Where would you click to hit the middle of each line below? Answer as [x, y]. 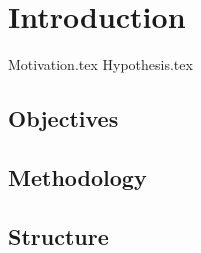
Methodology [77, 176]
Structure [58, 235]
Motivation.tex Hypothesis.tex [100, 64]
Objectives [63, 118]
